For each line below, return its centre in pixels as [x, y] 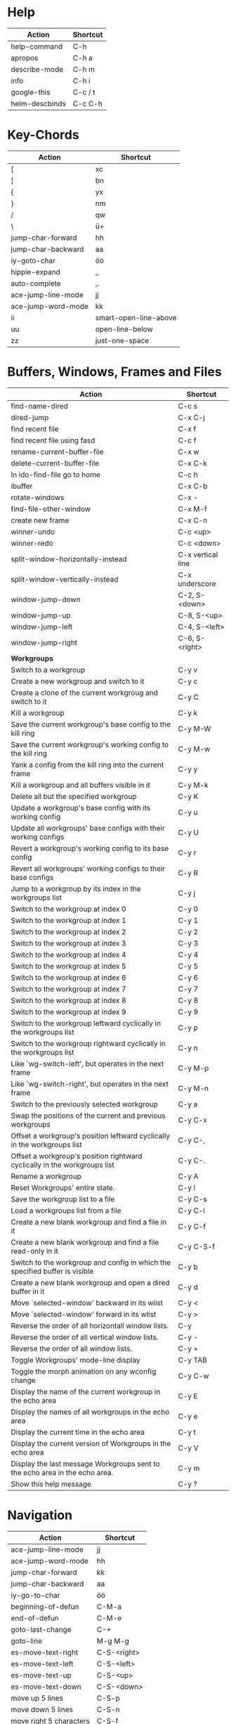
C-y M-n [194, 1088]
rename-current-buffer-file [57, 452]
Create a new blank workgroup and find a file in [89, 1222]
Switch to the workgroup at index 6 [68, 977]
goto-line [26, 1641]
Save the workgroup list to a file [63, 1199]
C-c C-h [88, 103]
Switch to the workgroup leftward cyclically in [86, 1023]
